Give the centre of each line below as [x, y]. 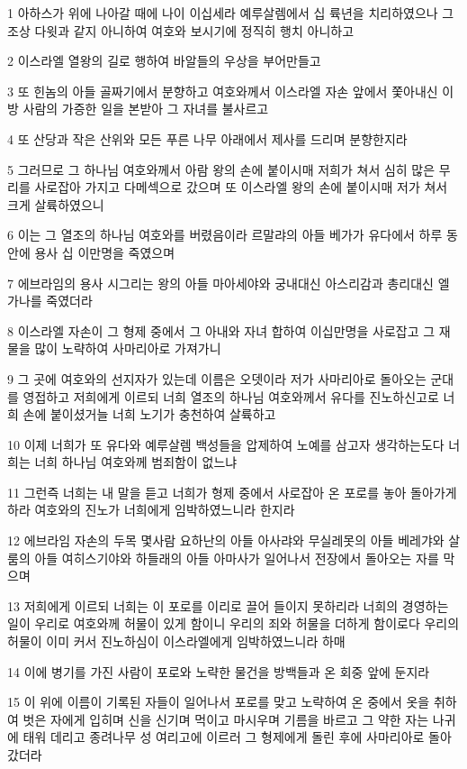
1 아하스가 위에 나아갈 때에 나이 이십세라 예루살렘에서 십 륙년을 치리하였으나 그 [231, 13]
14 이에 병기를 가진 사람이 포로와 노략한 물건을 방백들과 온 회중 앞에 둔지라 [219, 671]
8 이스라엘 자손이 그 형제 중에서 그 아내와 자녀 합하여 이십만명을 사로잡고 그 [221, 330]
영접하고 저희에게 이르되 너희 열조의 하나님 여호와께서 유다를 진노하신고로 [231, 396]
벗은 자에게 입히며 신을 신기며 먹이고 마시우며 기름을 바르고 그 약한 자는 [226, 719]
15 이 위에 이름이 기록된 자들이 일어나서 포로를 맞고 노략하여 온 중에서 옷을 [219, 702]
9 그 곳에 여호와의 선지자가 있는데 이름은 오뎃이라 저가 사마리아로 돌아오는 [217, 378]
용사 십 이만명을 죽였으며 [105, 252]
